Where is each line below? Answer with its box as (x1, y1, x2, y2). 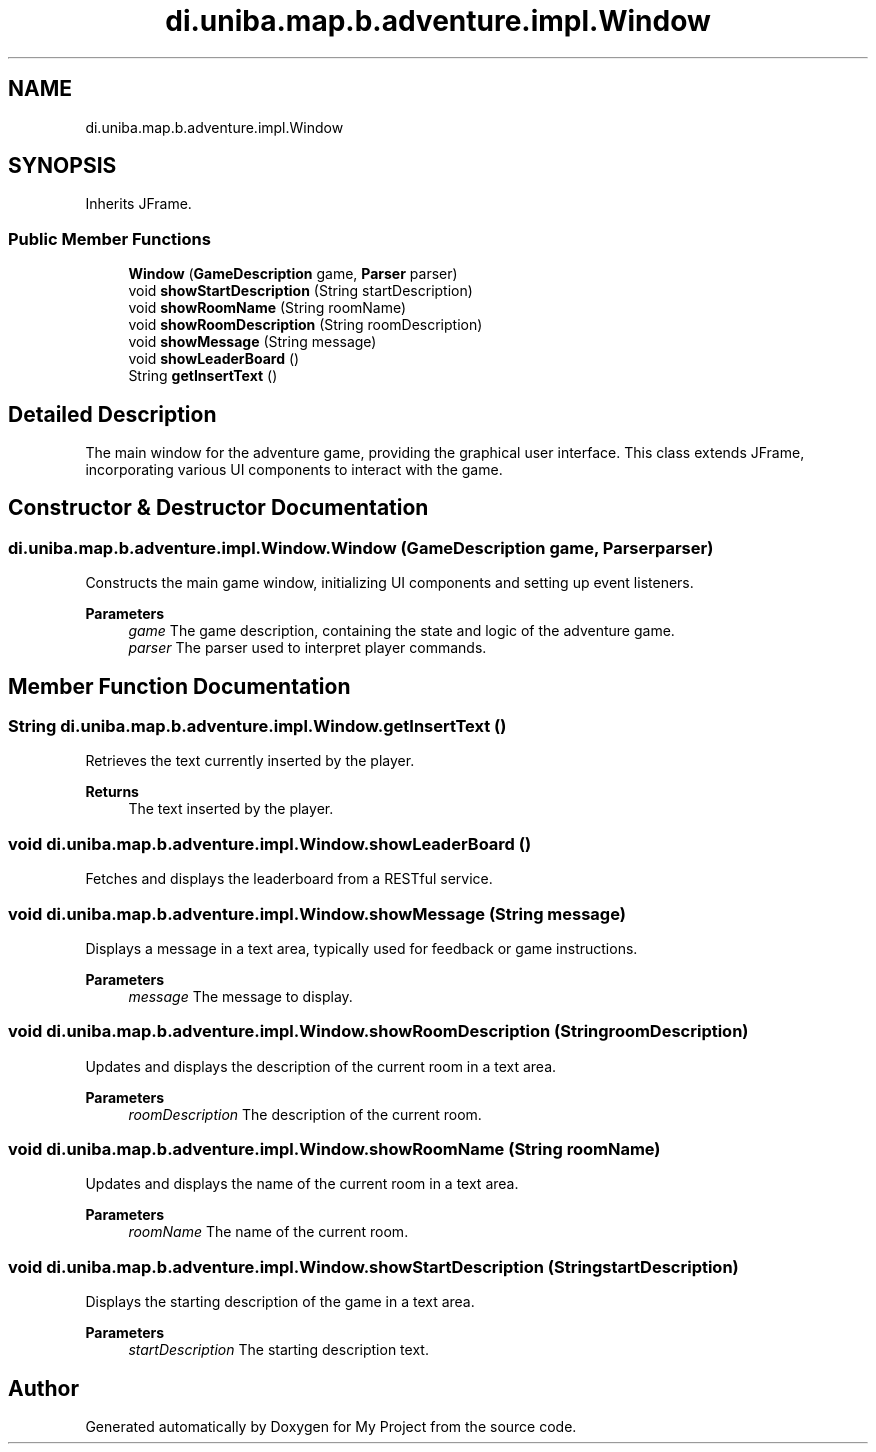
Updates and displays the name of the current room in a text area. (85, 1175, 519, 1193)
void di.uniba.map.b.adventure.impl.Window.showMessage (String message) (8, 903, 626, 924)
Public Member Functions (8, 228, 211, 249)
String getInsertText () (128, 367, 278, 385)
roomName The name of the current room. (128, 1223, 409, 1241)
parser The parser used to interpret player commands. (128, 639, 487, 657)
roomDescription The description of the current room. (128, 1105, 482, 1123)
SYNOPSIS (8, 153, 117, 179)
